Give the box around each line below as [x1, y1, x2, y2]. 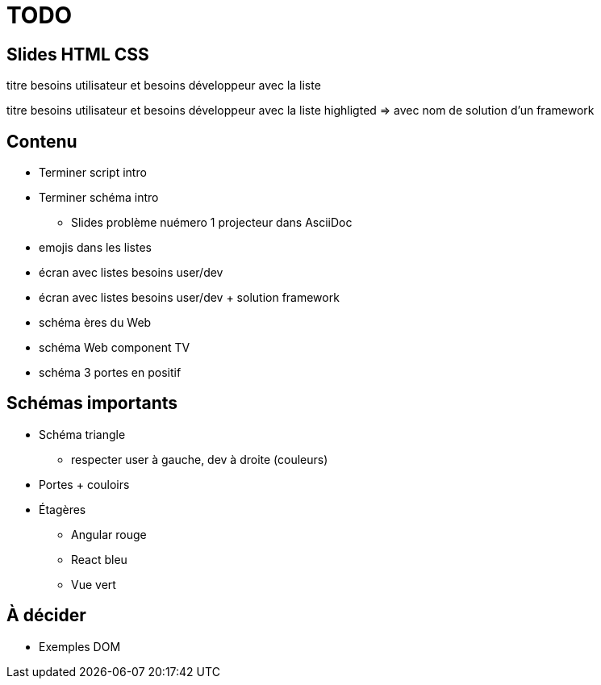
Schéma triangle [39, 427, 126, 441]
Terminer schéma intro [39, 190, 159, 205]
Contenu [6, 131, 77, 152]
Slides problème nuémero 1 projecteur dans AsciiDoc [71, 215, 353, 230]
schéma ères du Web [39, 315, 152, 330]
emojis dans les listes [39, 240, 152, 255]
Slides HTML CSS [6, 44, 149, 65]
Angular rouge [71, 527, 147, 541]
